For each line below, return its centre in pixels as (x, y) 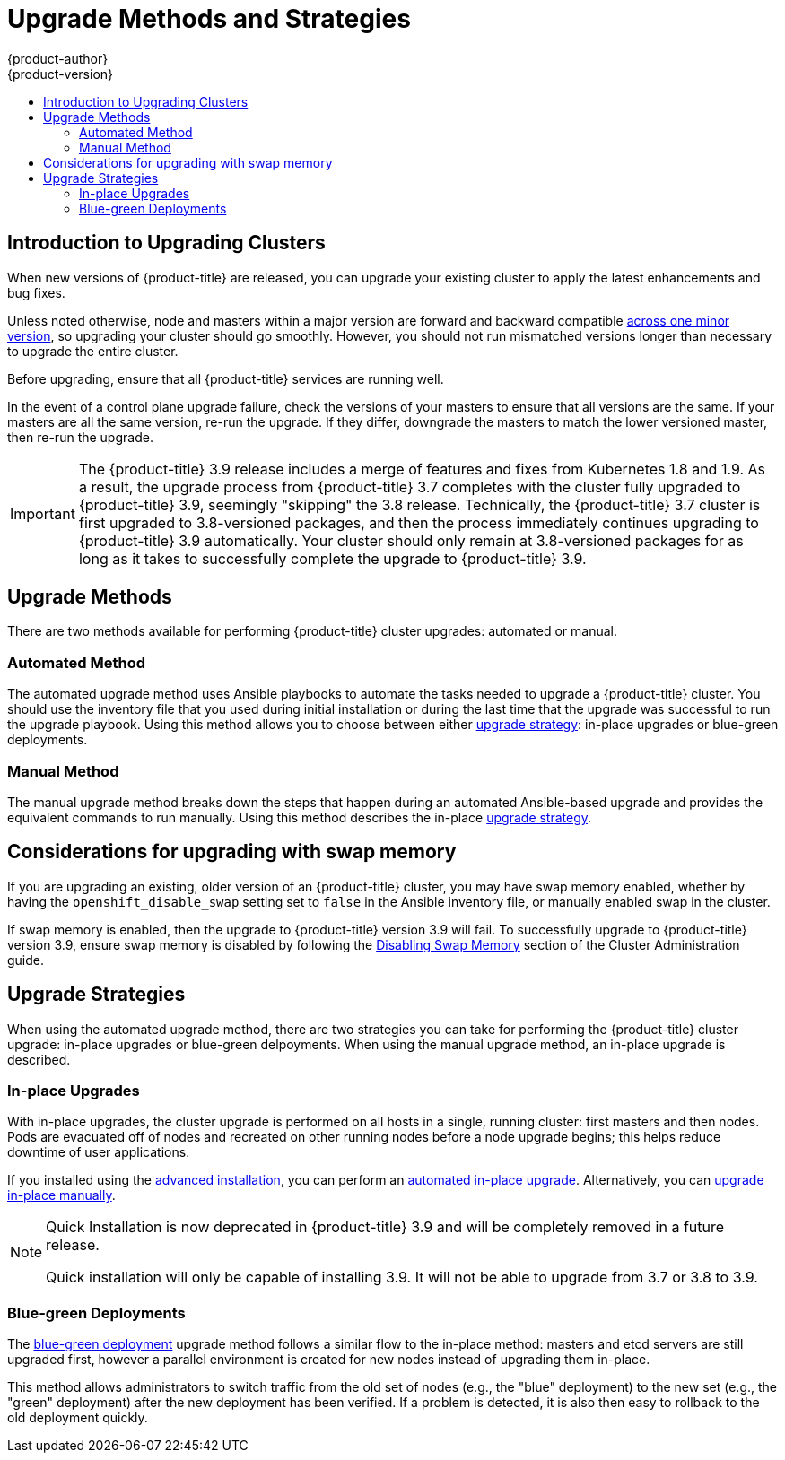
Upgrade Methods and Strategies (209, 19)
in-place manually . (61, 1195)
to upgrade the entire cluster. (93, 351)
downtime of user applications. (99, 1152)
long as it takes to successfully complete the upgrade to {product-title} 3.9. (332, 558)
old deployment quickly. (78, 1418)
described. (39, 1059)
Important (43, 513)
